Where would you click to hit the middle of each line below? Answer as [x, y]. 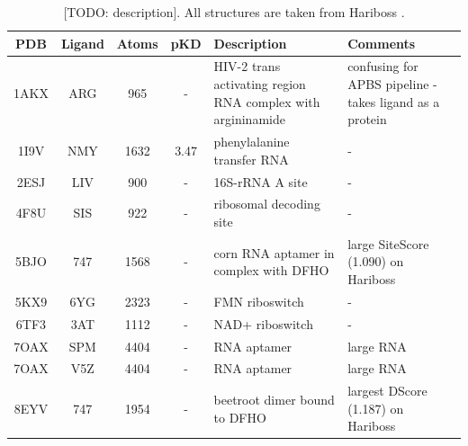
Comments [382, 43]
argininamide [249, 119]
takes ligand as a [394, 101]
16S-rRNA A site [261, 181]
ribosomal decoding [267, 204]
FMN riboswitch [259, 301]
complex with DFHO [271, 270]
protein [367, 119]
